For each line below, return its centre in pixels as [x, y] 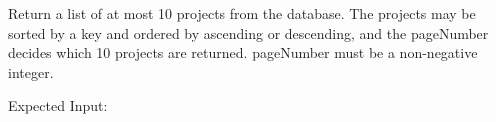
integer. [31, 71]
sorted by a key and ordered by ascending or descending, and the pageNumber [248, 32]
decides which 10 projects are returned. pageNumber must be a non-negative [243, 52]
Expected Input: [58, 105]
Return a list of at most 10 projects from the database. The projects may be [242, 13]
